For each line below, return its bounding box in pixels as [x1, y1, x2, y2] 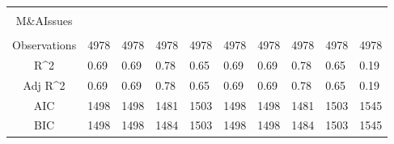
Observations [12, 36, 77, 53]
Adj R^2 [23, 76, 66, 93]
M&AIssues [15, 12, 73, 28]
